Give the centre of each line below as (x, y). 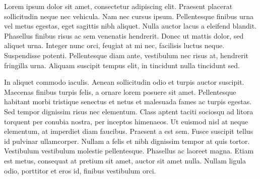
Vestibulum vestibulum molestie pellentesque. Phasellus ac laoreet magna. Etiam (129, 151)
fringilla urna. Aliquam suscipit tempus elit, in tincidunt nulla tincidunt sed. (122, 65)
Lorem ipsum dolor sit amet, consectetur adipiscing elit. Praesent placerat (118, 6)
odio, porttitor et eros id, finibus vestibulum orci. (80, 170)
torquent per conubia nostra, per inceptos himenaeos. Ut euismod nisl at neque (126, 121)
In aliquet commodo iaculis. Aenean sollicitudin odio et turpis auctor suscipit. (124, 82)
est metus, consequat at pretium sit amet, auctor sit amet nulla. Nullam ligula (125, 160)
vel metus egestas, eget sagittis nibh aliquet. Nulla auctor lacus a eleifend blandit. (130, 26)
